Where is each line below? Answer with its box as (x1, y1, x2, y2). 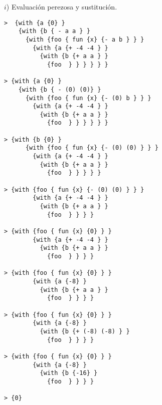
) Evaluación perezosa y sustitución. (6, 2, 117, 12)
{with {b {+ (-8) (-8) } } (40, 327, 130, 335)
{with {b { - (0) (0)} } (18, 86, 101, 93)
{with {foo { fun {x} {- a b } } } (25, 36, 144, 43)
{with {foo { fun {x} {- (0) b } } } (25, 94, 151, 102)
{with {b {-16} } (40, 369, 98, 377)
